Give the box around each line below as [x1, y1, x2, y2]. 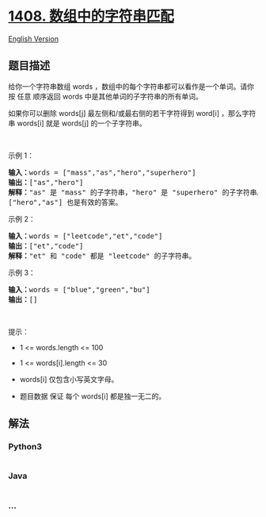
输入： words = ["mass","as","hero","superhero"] [8, 168, 196, 177]
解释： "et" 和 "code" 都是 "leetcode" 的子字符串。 [8, 251, 196, 260]
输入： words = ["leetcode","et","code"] [8, 231, 163, 241]
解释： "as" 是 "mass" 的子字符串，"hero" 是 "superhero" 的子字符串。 [8, 187, 264, 197]
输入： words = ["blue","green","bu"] [8, 285, 150, 294]
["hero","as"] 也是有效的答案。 [8, 198, 123, 206]
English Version [8, 33, 59, 44]
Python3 [8, 442, 42, 453]
